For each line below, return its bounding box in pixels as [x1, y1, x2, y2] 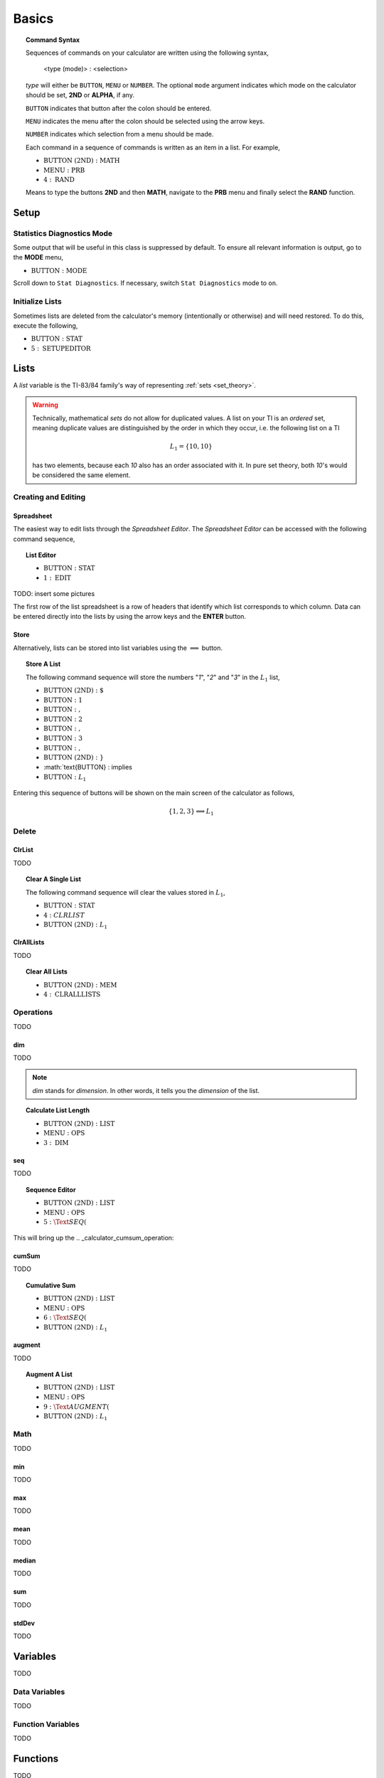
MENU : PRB [43, 166, 85, 174]
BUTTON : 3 [43, 734, 83, 742]
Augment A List [26, 1370, 73, 1378]
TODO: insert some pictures [13, 589, 95, 597]
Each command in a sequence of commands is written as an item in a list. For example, [26, 143, 280, 151]
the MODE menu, [13, 253, 64, 262]
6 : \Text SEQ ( [43, 1314, 87, 1322]
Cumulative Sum [26, 1281, 76, 1289]
